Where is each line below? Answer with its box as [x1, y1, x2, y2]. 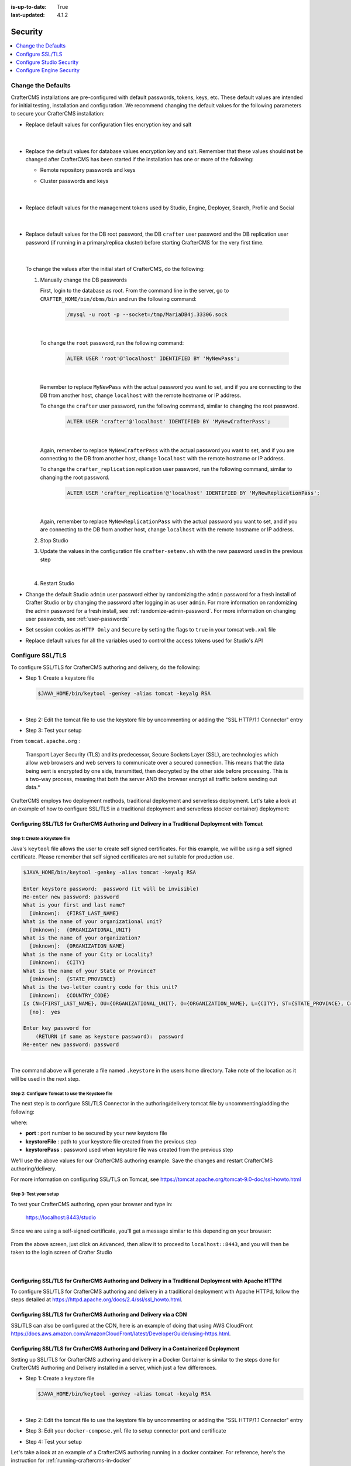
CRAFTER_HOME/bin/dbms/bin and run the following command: [40, 295, 197, 302]
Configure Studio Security [16, 59, 79, 66]
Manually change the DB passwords [40, 276, 127, 283]
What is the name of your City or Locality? [23, 951, 153, 958]
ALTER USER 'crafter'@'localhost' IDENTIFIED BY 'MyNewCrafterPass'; [67, 418, 271, 425]
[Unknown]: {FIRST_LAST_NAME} [29, 910, 119, 917]
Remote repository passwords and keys [40, 167, 136, 174]
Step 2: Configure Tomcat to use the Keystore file [11, 1091, 113, 1097]
